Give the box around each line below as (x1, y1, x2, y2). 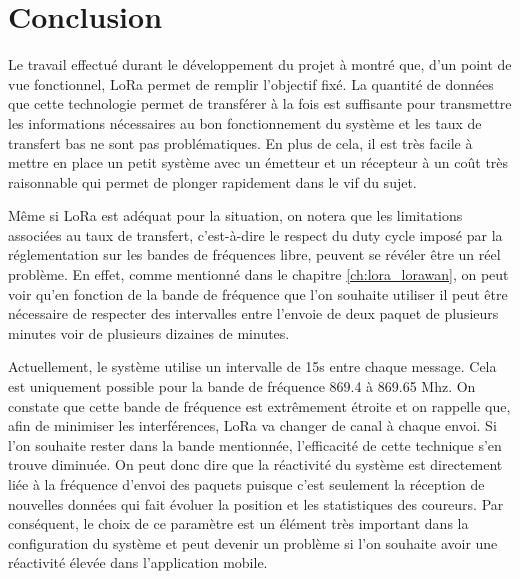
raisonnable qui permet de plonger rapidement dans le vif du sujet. (8, 171, 417, 192)
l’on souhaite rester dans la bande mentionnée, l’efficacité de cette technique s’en (8, 434, 502, 455)
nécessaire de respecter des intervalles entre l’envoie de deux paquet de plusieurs (8, 303, 499, 324)
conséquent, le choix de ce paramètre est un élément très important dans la (8, 513, 469, 534)
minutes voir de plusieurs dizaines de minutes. (8, 322, 290, 343)
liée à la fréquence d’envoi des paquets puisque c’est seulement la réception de (8, 474, 485, 494)
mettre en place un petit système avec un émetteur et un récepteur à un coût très (8, 152, 509, 173)
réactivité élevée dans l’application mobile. (8, 552, 268, 573)
